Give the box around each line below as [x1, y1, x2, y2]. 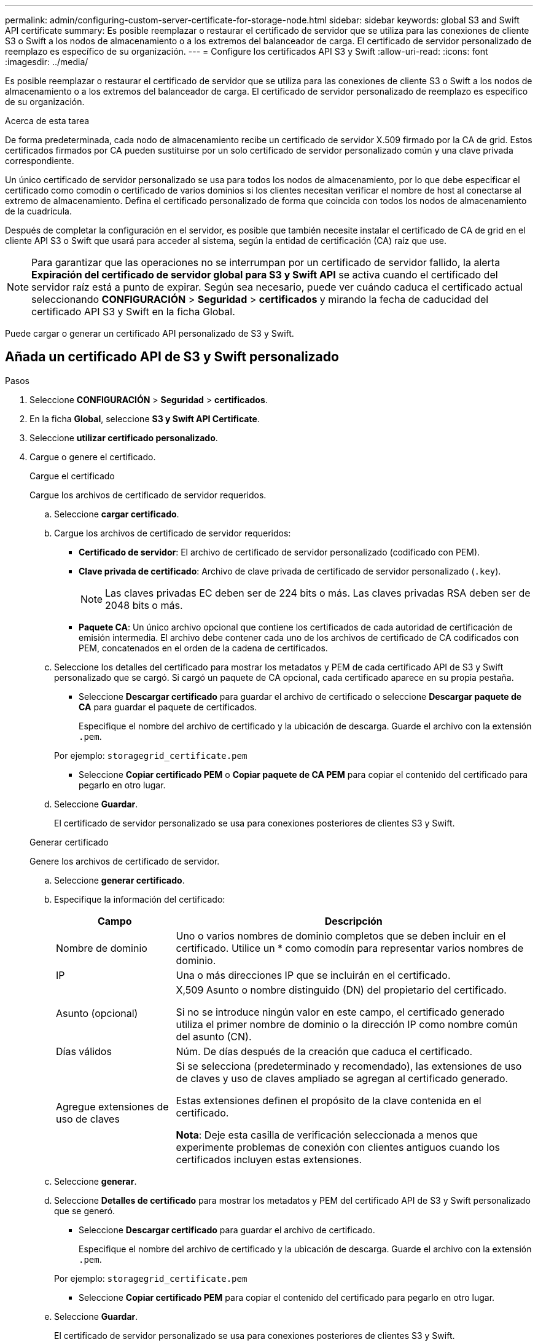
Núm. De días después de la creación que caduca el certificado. [176, 1045, 473, 1058]
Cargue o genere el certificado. [29, 451, 156, 462]
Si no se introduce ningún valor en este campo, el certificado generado [176, 1005, 505, 1018]
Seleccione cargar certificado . [54, 508, 179, 519]
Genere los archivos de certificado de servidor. [29, 855, 220, 866]
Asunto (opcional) [56, 1007, 138, 1019]
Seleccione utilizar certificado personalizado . [29, 432, 218, 443]
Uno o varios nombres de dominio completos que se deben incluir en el [176, 929, 506, 942]
